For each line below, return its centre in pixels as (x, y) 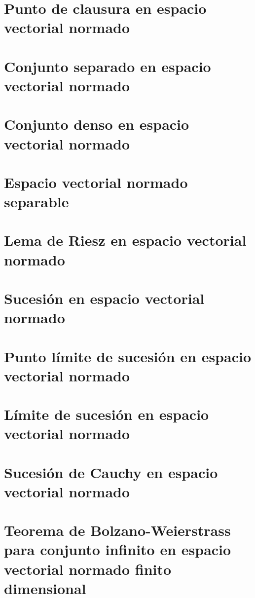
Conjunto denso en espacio (97, 124)
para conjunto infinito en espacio (118, 549)
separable (36, 202)
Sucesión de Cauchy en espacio (111, 472)
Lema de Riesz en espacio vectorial (125, 240)
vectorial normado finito (88, 569)
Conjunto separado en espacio (108, 66)
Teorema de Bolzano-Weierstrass (117, 530)
